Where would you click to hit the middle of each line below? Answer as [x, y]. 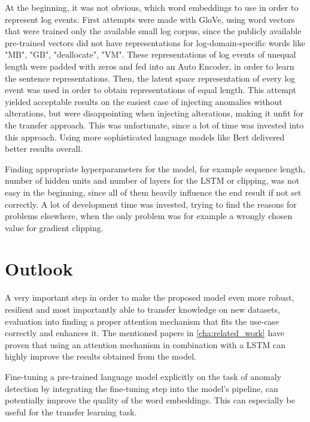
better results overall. [44, 149]
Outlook [39, 269]
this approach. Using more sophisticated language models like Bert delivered [145, 137]
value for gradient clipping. [54, 227]
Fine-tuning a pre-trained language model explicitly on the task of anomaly [143, 376]
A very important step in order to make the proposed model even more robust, [150, 297]
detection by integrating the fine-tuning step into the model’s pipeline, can [142, 388]
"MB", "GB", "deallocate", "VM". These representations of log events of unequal [151, 54]
